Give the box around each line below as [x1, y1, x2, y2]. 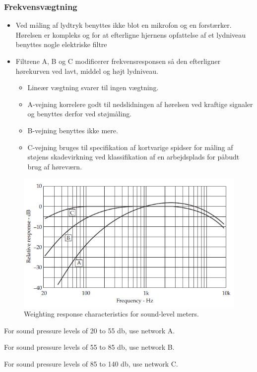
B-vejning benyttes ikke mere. [27, 125, 118, 135]
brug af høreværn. [27, 161, 82, 171]
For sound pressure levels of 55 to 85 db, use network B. [4, 342, 175, 352]
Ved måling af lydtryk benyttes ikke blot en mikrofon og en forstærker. [15, 20, 232, 30]
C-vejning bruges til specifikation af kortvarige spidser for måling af [27, 142, 233, 152]
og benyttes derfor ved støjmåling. [27, 108, 132, 119]
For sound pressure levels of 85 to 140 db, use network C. [4, 358, 178, 369]
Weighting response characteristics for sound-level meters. [24, 309, 199, 319]
